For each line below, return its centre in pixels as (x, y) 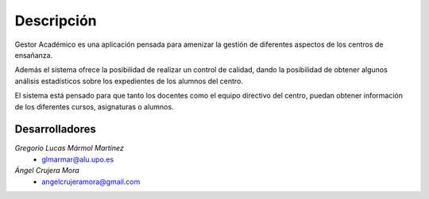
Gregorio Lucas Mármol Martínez (70, 148)
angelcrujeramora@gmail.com (91, 182)
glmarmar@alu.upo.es (78, 159)
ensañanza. (34, 55)
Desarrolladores (56, 130)
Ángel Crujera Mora (47, 170)
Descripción (56, 21)
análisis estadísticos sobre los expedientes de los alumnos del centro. (129, 81)
